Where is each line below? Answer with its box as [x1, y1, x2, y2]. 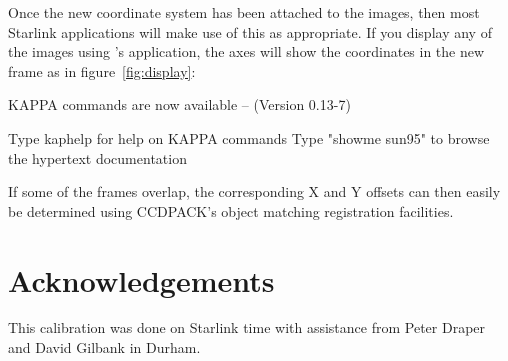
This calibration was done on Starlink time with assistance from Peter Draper [8, 317, 486, 338]
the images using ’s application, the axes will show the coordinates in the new [8, 41, 485, 62]
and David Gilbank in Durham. [8, 337, 201, 358]
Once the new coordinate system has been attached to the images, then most [8, 2, 480, 22]
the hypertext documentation [8, 147, 187, 168]
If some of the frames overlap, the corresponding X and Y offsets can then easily [8, 181, 501, 202]
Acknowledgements [8, 259, 275, 300]
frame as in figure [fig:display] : [8, 60, 196, 81]
